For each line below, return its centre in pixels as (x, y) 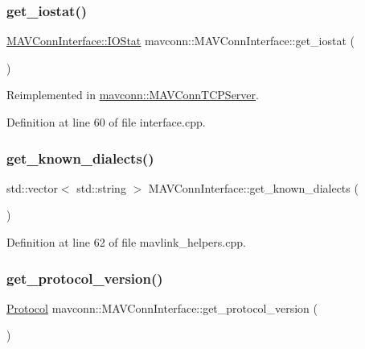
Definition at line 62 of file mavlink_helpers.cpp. (126, 242)
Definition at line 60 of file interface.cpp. (106, 122)
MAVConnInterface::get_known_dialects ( (253, 187)
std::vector (32, 187)
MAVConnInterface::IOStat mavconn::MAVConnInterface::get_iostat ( (181, 41)
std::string (101, 187)
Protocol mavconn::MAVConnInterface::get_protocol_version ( (162, 307)
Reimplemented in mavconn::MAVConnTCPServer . (133, 95)
